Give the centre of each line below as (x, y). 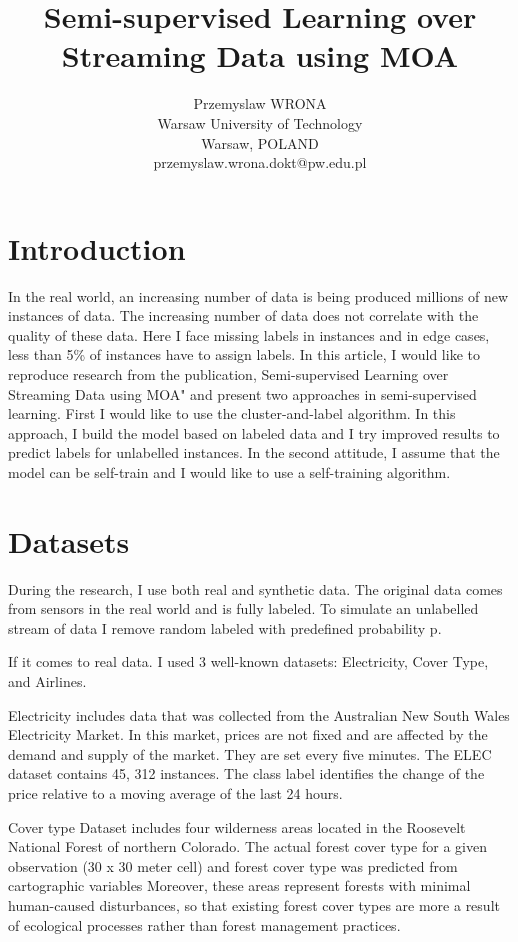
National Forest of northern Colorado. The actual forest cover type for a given (247, 846)
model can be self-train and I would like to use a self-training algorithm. (229, 471)
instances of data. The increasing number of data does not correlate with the (243, 315)
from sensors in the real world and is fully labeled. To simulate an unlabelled (243, 608)
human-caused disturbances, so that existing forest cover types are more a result (254, 905)
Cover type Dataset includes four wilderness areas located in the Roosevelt (237, 826)
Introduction (97, 247)
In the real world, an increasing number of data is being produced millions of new (258, 295)
